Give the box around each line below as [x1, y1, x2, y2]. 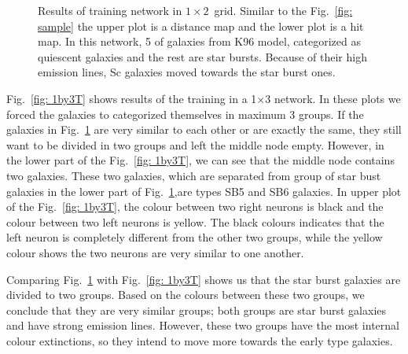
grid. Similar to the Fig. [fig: [214, 2, 353, 18]
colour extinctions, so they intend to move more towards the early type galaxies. [6, 332, 393, 348]
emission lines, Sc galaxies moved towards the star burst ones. [38, 64, 336, 80]
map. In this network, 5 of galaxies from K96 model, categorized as [38, 33, 361, 50]
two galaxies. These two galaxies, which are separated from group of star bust [6, 167, 381, 183]
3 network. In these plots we [265, 90, 401, 106]
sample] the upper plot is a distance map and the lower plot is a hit [38, 17, 364, 34]
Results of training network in [38, 2, 182, 18]
